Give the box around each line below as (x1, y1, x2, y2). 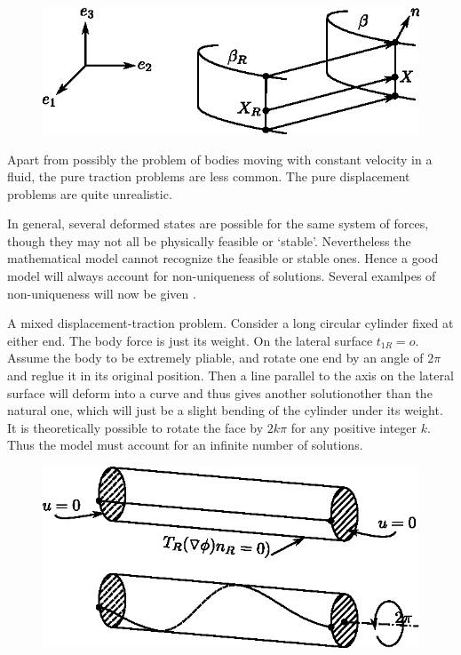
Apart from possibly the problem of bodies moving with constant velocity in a (7, 149, 433, 168)
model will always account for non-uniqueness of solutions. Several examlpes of (7, 267, 436, 285)
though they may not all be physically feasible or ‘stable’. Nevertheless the (7, 231, 411, 250)
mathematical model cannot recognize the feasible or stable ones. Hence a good (7, 249, 439, 268)
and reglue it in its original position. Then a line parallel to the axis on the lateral (7, 366, 454, 385)
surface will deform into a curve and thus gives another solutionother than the (7, 383, 433, 402)
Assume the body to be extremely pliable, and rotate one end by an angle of (7, 348, 424, 367)
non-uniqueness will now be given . (7, 284, 196, 302)
